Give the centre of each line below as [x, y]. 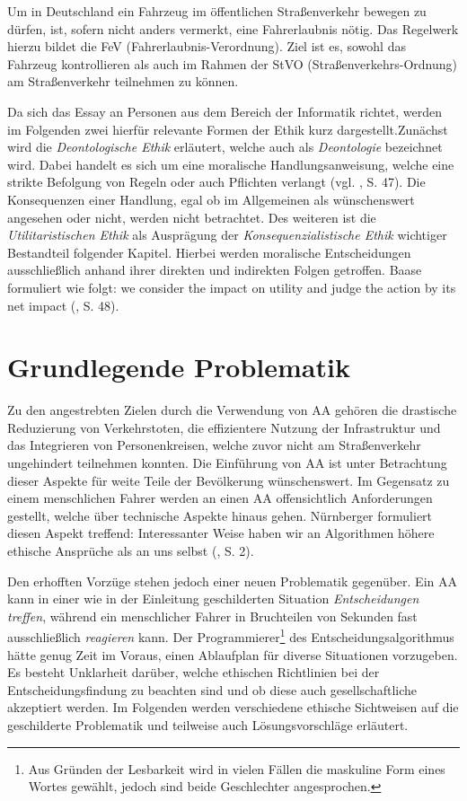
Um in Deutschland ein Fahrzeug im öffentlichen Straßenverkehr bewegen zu [217, 11]
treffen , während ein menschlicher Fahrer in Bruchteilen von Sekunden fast [212, 616]
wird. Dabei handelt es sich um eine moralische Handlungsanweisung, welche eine [231, 164]
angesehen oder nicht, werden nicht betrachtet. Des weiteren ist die [192, 217]
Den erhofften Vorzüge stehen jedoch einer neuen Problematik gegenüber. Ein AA [232, 581]
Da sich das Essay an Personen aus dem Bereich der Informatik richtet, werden [225, 111]
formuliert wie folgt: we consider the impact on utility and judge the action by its [232, 287]
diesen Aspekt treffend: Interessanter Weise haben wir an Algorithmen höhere [221, 533]
